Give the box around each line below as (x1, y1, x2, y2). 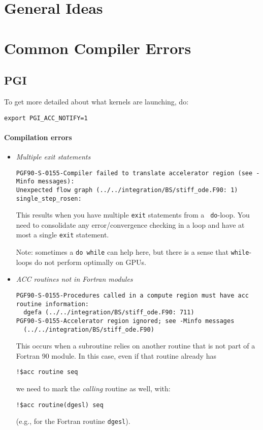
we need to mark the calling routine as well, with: (16, 383, 171, 394)
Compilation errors (4, 131, 72, 142)
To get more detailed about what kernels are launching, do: (4, 96, 189, 106)
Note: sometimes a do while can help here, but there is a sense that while (16, 247, 249, 257)
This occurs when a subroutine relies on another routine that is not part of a (16, 340, 255, 351)
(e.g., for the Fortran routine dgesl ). (16, 416, 130, 426)
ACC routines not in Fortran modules (16, 274, 133, 284)
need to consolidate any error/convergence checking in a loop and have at (16, 219, 245, 230)
